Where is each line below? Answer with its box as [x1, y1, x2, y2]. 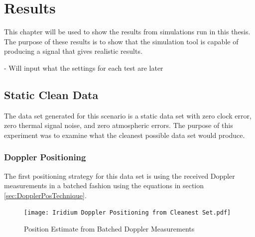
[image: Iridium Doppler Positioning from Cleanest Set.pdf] [24, 209, 231, 217]
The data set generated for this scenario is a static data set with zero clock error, [4, 110, 252, 120]
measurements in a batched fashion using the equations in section [4, 180, 204, 191]
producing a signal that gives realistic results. [4, 46, 142, 56]
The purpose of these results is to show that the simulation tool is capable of [4, 36, 239, 46]
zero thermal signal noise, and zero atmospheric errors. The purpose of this [4, 120, 233, 130]
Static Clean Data [4, 87, 99, 102]
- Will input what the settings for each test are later [4, 62, 163, 73]
